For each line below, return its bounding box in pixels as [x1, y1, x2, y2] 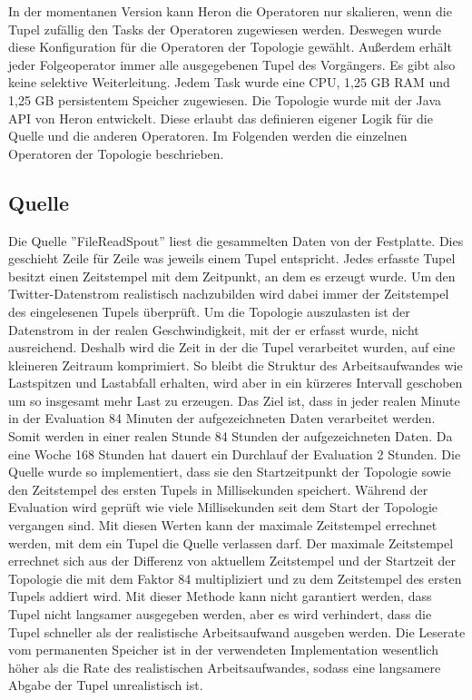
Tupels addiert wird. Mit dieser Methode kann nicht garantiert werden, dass [8, 587, 432, 606]
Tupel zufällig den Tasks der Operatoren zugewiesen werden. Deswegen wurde [8, 19, 442, 38]
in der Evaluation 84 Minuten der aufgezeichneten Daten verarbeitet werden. [8, 409, 436, 428]
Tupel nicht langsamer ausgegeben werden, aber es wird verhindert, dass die [8, 605, 432, 624]
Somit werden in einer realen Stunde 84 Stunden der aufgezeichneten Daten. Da [8, 427, 453, 446]
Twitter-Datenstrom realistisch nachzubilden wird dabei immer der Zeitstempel [8, 284, 449, 303]
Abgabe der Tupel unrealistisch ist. [8, 675, 203, 695]
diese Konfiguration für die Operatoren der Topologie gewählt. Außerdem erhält [8, 37, 452, 56]
